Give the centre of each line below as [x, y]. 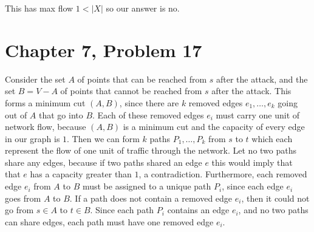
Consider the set [35, 79]
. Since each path [122, 210]
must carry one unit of [258, 114]
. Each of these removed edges [148, 114]
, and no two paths [273, 210]
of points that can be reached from [142, 79]
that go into [61, 114]
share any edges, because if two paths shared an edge [104, 162]
